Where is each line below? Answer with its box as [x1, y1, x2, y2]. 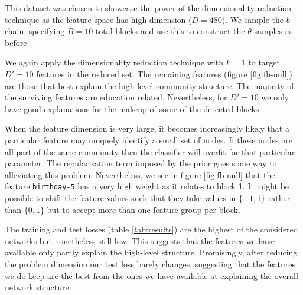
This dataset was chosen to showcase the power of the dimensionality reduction [5, 2, 292, 14]
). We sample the [221, 13, 284, 25]
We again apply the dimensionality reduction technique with [5, 56, 223, 68]
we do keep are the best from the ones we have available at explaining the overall [5, 269, 298, 281]
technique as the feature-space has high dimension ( [5, 13, 192, 25]
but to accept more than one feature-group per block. [47, 203, 240, 215]
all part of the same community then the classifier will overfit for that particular [5, 145, 295, 158]
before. [5, 36, 30, 48]
